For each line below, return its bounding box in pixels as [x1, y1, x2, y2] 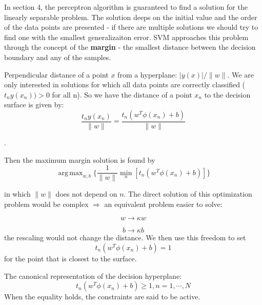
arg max [58, 169, 83, 177]
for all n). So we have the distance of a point [52, 89, 192, 100]
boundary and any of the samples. [4, 51, 111, 62]
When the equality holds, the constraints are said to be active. [4, 291, 200, 302]
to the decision [204, 89, 251, 100]
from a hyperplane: [117, 69, 177, 80]
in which [4, 188, 31, 199]
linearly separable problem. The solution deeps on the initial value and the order [4, 11, 257, 22]
